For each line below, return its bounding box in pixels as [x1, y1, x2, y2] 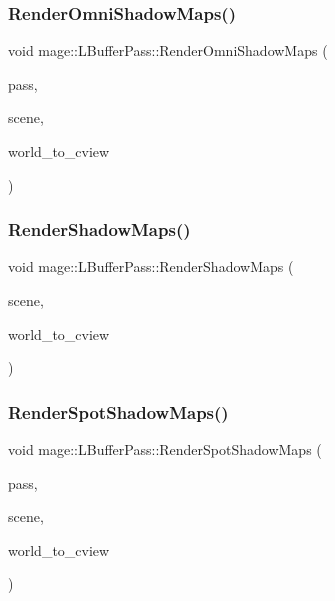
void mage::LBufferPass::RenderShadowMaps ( [8, 256, 294, 277]
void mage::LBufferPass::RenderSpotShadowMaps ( [8, 439, 322, 459]
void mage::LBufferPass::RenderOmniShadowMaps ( [8, 40, 328, 61]
